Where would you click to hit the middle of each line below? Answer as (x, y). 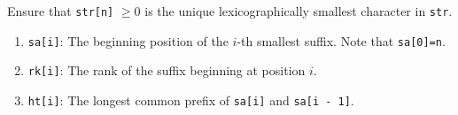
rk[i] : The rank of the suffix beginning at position (167, 70)
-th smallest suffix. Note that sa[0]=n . (341, 40)
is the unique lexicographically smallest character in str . (299, 11)
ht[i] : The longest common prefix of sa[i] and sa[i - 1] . (191, 100)
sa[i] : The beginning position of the (128, 40)
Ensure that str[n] (61, 11)
